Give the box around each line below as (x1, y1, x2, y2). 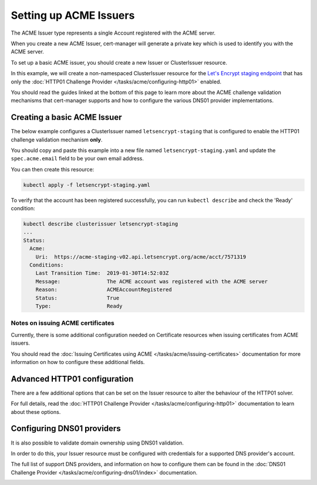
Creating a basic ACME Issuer (11, 112, 122, 123)
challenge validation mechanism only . (11, 136, 103, 143)
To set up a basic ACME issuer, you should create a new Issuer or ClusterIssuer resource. (11, 59, 228, 66)
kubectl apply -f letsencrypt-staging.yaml (23, 181, 151, 188)
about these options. (11, 408, 61, 415)
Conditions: (29, 262, 64, 268)
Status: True (35, 294, 120, 301)
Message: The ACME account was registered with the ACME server (35, 278, 268, 285)
